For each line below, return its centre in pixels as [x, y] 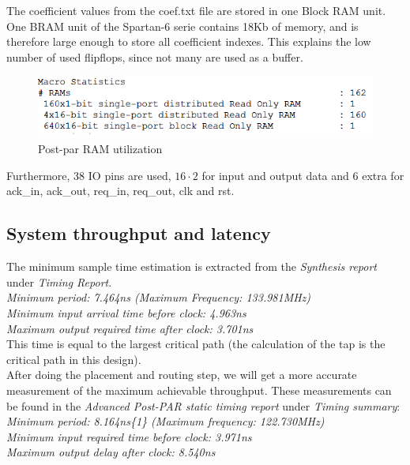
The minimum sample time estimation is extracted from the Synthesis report [192, 266]
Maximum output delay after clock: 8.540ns [111, 452]
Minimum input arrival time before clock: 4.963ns [126, 313]
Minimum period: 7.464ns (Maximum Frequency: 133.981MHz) [159, 297]
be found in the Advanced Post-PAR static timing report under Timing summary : [203, 405]
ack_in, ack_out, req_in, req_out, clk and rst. [120, 191]
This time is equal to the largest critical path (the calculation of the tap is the [196, 344]
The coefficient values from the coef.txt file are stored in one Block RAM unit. [196, 10]
